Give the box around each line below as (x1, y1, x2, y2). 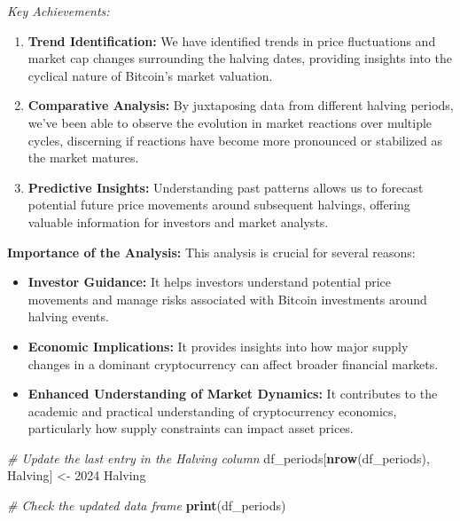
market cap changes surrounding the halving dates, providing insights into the (27, 49, 452, 67)
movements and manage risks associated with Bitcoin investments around (27, 289, 427, 308)
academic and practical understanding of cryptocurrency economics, (27, 401, 397, 420)
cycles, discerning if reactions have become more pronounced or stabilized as (27, 130, 443, 149)
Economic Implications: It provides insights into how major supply (27, 336, 409, 355)
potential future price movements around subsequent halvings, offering (27, 195, 410, 214)
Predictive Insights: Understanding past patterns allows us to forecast (27, 178, 424, 196)
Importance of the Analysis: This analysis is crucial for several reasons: (7, 242, 416, 261)
